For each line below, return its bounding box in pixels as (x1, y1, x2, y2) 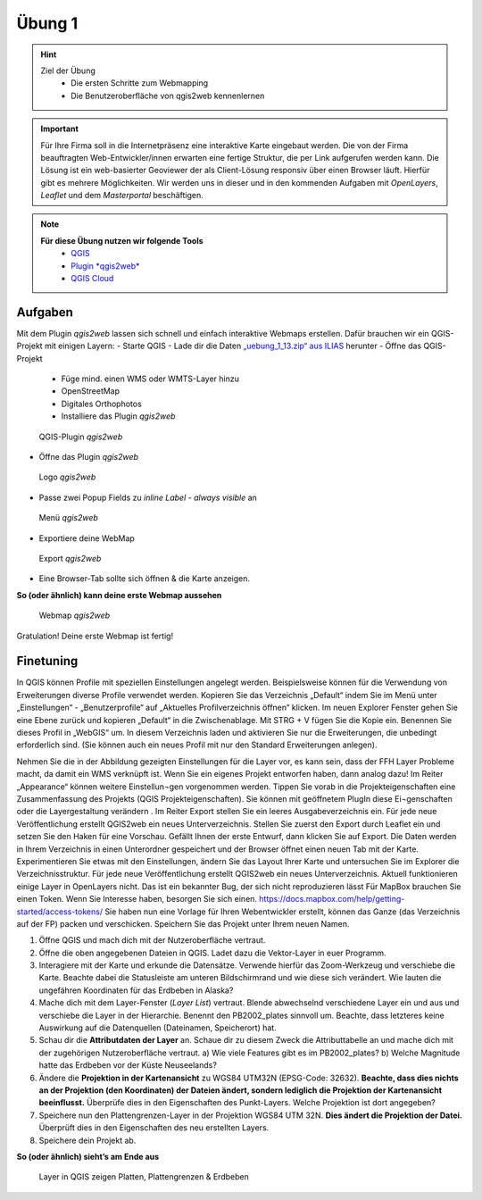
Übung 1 (16, 13, 79, 33)
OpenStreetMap (61, 386, 120, 396)
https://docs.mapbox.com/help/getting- (259, 894, 405, 904)
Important (40, 123, 79, 134)
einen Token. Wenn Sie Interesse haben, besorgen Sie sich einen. (16, 894, 258, 904)
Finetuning (16, 654, 79, 669)
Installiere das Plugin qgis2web (61, 411, 176, 421)
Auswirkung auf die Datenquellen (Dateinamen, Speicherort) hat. (38, 1022, 277, 1033)
